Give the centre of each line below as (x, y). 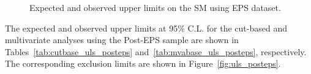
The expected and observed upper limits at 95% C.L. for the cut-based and (146, 28)
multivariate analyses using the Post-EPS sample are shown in (122, 40)
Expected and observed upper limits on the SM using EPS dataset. (155, 7)
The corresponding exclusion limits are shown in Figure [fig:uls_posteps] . (143, 63)
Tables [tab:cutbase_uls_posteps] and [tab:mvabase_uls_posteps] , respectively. (156, 51)
